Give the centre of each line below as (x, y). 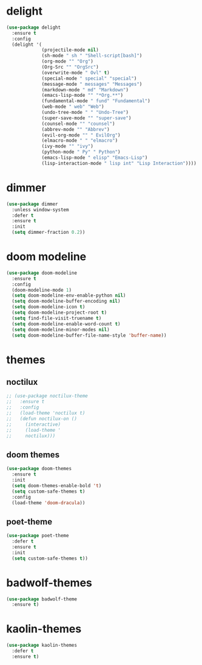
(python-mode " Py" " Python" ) (81, 152)
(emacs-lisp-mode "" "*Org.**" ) (82, 96)
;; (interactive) (34, 424)
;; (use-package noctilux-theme (47, 396)
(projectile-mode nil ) (70, 50)
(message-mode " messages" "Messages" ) (92, 84)
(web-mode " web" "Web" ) (73, 107)
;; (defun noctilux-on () (42, 418)
